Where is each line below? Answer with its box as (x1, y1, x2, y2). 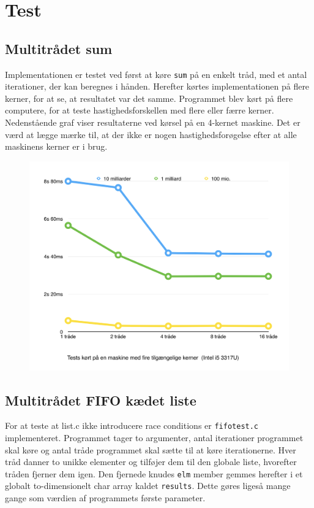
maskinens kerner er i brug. (5, 140, 108, 153)
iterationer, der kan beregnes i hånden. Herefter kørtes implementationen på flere (5, 80, 310, 93)
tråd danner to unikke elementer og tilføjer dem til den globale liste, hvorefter (5, 455, 297, 468)
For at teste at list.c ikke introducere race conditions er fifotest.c (5, 419, 259, 432)
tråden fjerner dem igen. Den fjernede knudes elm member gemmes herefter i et (5, 467, 303, 480)
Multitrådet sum (5, 39, 113, 58)
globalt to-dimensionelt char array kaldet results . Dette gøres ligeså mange (5, 479, 291, 492)
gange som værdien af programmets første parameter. (5, 491, 206, 504)
